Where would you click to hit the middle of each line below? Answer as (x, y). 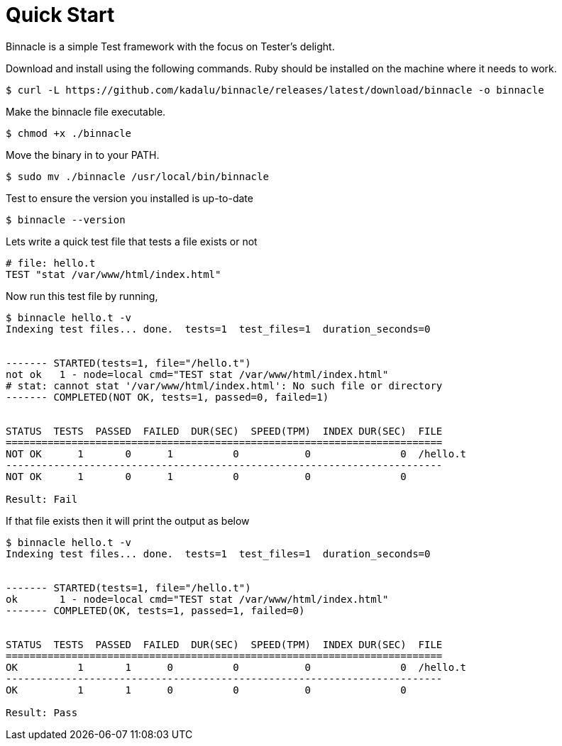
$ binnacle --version (66, 219)
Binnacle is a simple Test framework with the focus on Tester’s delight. (170, 46)
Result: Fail (42, 499)
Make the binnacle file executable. (86, 111)
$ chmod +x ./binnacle (69, 133)
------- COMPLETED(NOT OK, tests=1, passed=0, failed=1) (167, 397)
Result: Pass (42, 712)
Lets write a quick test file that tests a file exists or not (132, 241)
